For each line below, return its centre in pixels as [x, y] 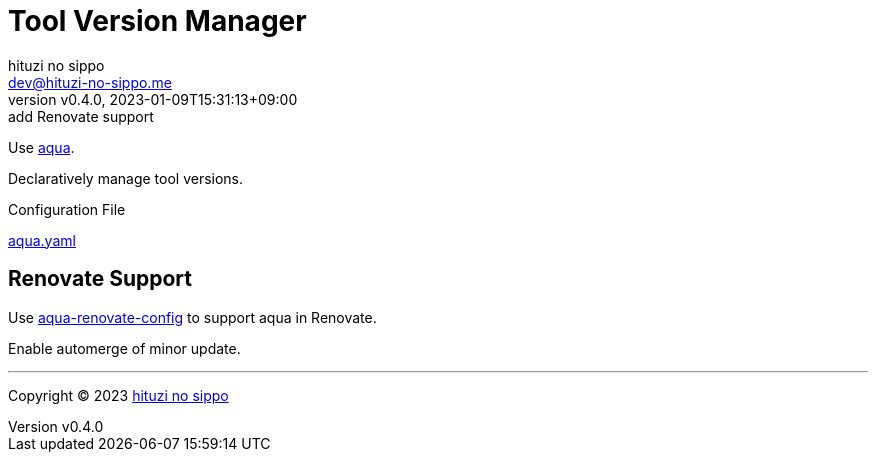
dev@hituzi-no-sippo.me [90, 82]
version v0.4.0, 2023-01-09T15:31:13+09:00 [153, 99]
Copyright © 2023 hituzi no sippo [118, 395]
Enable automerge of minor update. [124, 348]
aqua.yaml [42, 240]
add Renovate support [81, 116]
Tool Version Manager [157, 21]
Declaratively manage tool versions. [126, 178]
